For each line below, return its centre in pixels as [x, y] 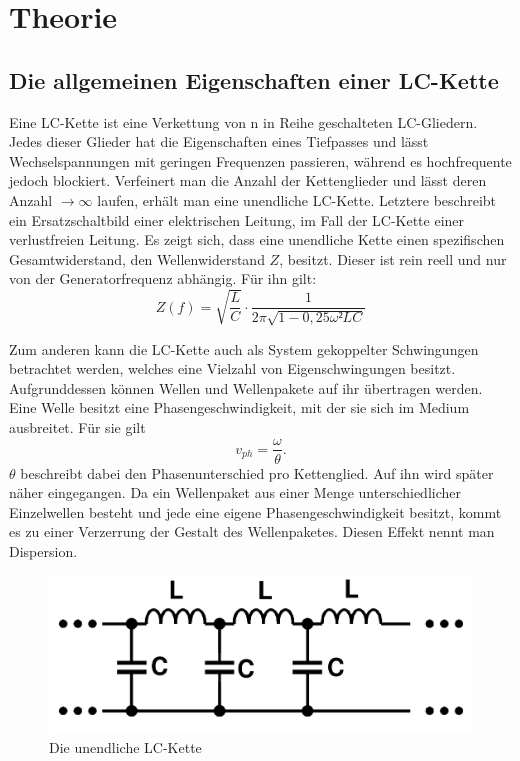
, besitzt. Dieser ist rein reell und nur [393, 258]
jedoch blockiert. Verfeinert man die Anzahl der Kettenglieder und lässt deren [248, 180]
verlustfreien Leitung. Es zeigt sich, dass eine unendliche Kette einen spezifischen [257, 239]
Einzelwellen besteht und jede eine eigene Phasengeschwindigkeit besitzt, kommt [255, 511]
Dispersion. [43, 550]
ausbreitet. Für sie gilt [77, 426]
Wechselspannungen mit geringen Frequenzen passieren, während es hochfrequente [260, 160]
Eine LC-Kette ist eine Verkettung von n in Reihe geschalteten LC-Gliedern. [243, 121]
